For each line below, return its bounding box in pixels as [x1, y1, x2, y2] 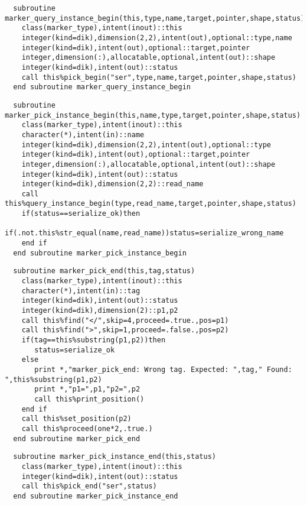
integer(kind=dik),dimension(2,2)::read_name [21, 180, 204, 189]
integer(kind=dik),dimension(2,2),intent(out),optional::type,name [21, 33, 292, 42]
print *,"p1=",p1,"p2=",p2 [34, 385, 141, 394]
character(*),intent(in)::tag [21, 286, 141, 295]
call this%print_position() [34, 394, 145, 403]
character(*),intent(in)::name [21, 130, 145, 139]
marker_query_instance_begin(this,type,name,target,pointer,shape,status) [5, 14, 305, 22]
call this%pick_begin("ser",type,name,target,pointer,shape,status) [21, 73, 296, 82]
